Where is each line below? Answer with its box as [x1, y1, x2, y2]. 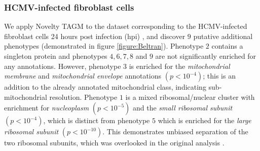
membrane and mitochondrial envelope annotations [4, 70, 162, 81]
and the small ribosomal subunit [133, 102, 233, 113]
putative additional [193, 30, 253, 41]
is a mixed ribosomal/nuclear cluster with [125, 91, 255, 102]
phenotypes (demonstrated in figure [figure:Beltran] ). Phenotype [4, 41, 204, 51]
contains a [211, 41, 243, 51]
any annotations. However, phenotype [4, 60, 121, 71]
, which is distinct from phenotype [43, 115, 150, 126]
